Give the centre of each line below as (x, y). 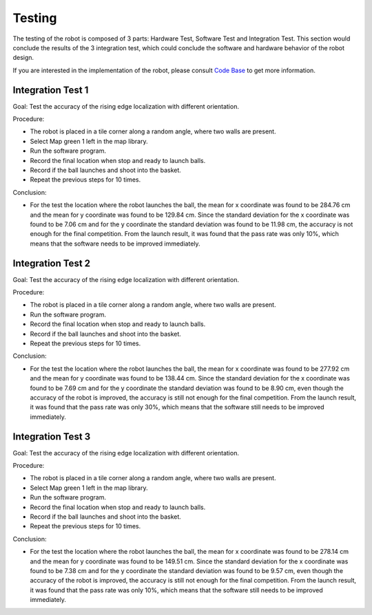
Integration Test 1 (51, 90)
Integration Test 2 (52, 263)
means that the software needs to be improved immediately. (115, 244)
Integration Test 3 (52, 436)
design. (23, 58)
